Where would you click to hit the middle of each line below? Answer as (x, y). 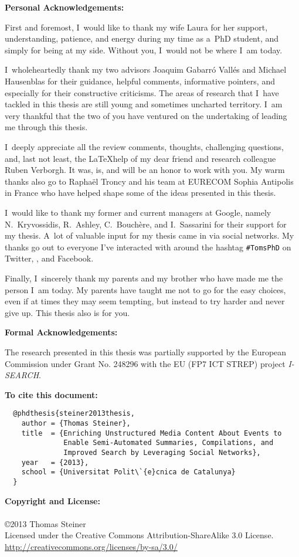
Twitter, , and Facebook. (49, 258)
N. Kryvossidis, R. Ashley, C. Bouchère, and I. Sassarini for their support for (146, 224)
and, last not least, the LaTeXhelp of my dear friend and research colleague (140, 158)
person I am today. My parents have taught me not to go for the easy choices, (145, 289)
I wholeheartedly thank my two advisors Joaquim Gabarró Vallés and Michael (146, 69)
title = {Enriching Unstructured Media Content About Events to (152, 433)
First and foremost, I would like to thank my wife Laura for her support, (136, 27)
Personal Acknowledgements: (64, 7)
